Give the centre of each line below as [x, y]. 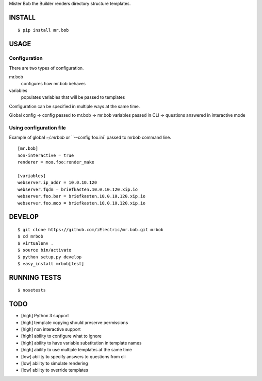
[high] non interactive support [51, 329]
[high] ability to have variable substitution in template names [81, 343]
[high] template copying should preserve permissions [74, 322]
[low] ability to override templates [55, 370]
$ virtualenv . [36, 243]
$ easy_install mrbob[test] [51, 263]
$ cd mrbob [31, 236]
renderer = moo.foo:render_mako [56, 162]
